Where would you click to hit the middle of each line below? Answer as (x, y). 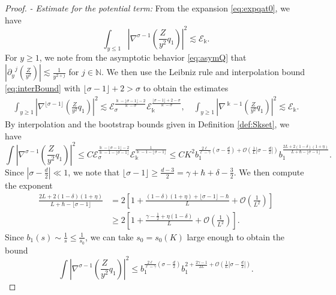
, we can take (109, 236)
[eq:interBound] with (43, 88)
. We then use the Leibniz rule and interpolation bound (203, 72)
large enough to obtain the (236, 236)
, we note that (94, 172)
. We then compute (269, 172)
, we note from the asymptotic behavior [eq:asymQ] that (143, 57)
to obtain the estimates (186, 88)
